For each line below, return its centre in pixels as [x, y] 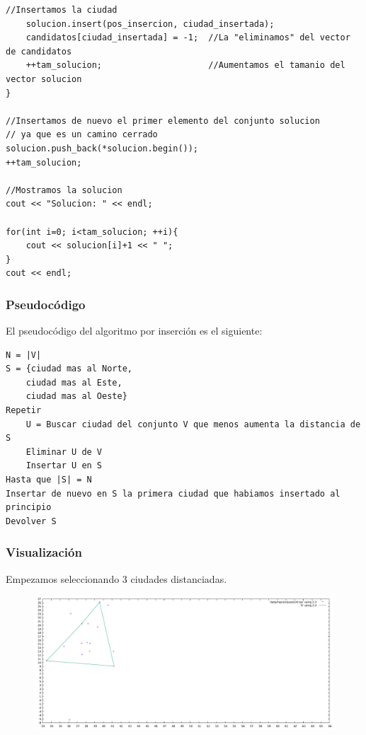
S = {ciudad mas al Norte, [69, 369]
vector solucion [44, 79]
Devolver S [31, 521]
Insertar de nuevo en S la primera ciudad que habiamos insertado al [173, 493]
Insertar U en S [64, 466]
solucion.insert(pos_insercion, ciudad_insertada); [150, 24]
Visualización [44, 552]
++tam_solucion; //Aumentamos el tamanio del [185, 65]
